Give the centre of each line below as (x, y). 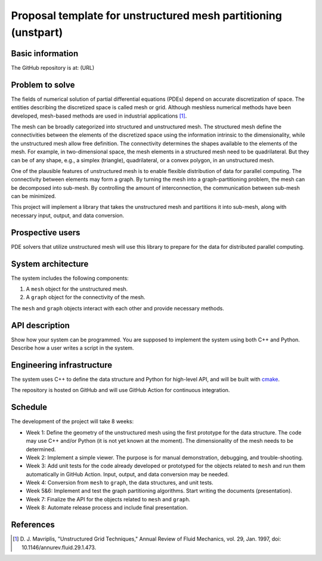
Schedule (29, 407)
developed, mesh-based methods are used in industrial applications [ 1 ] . (99, 116)
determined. (41, 449)
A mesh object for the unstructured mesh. (77, 289)
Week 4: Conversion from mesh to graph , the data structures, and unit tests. (120, 483)
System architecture (50, 263)
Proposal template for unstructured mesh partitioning (147, 16)
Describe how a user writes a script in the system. (72, 348)
